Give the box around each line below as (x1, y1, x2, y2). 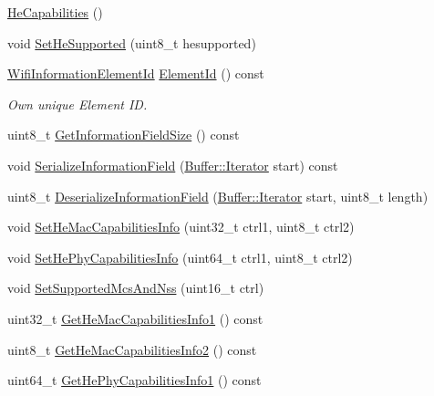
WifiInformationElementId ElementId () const (7, 64, 264, 83)
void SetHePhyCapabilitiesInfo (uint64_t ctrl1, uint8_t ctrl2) (7, 247, 353, 266)
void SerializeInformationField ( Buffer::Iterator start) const (7, 155, 338, 174)
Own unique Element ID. (7, 94, 148, 113)
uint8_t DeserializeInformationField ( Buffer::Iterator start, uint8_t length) (7, 186, 429, 205)
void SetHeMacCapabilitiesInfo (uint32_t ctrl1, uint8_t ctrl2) (7, 217, 355, 236)
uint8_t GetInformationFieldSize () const (7, 125, 240, 144)
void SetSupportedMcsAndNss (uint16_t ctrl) (7, 278, 264, 297)
